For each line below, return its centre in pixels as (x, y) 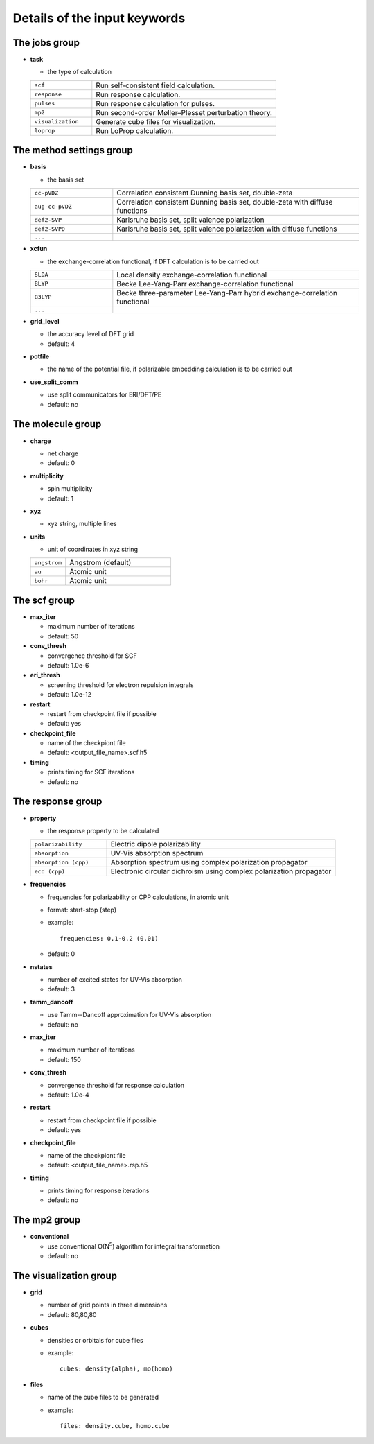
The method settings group (73, 150)
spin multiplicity (70, 489)
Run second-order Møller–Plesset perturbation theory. (184, 112)
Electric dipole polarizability (155, 844)
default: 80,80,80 (72, 1314)
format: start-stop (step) (82, 910)
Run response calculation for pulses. (155, 103)
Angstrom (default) (100, 563)
